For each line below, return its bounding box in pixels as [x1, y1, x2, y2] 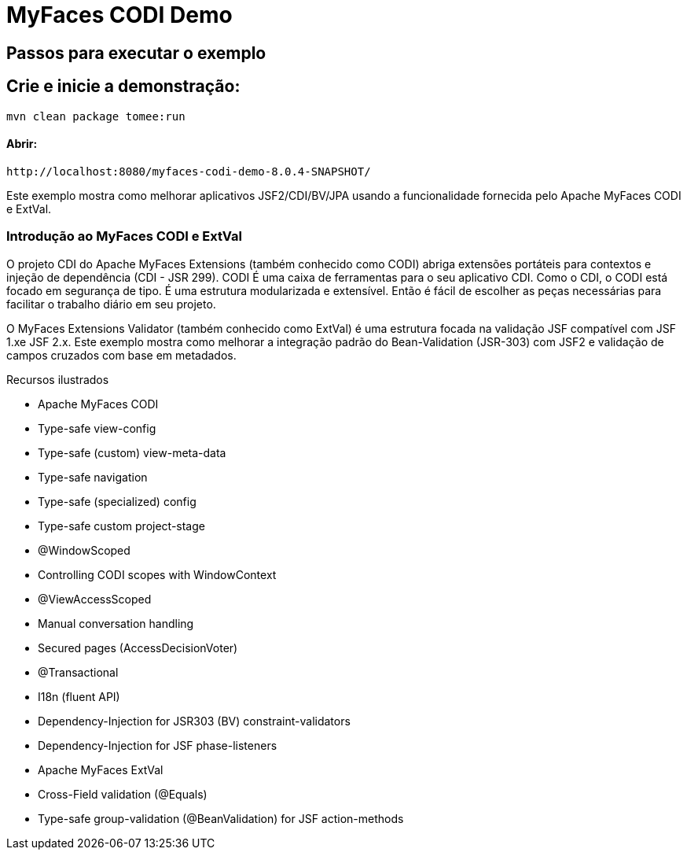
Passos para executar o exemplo [6, 42, 266, 63]
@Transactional [38, 665, 119, 679]
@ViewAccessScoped [38, 592, 152, 606]
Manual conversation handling [38, 616, 194, 630]
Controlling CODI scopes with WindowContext [38, 567, 277, 581]
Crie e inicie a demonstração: [6, 76, 241, 97]
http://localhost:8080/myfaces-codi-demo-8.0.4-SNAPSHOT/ [6, 164, 371, 178]
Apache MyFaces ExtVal [38, 762, 163, 777]
